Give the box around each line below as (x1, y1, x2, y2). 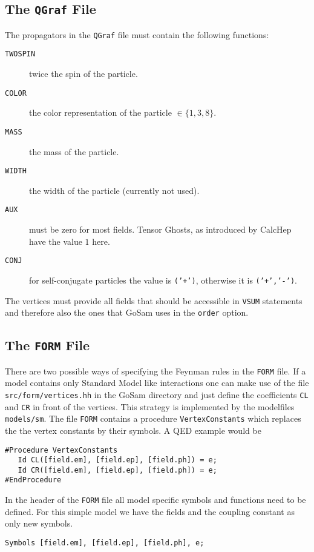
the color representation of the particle (29, 106, 172, 119)
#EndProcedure (5, 476, 62, 485)
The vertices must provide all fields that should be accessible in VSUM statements (5, 294, 303, 307)
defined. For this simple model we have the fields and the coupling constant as (5, 505, 295, 517)
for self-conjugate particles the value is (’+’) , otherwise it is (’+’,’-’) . (29, 273, 297, 286)
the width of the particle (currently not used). (29, 184, 200, 196)
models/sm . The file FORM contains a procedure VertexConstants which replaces (5, 412, 301, 425)
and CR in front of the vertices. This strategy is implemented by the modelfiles (5, 400, 295, 413)
